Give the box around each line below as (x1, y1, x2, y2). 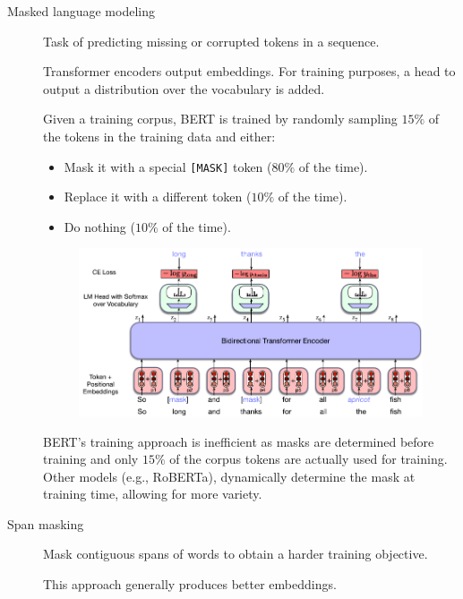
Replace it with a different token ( (64, 187, 252, 206)
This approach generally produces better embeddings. (43, 575, 337, 594)
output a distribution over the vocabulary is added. (43, 79, 325, 98)
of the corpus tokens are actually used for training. (169, 449, 448, 468)
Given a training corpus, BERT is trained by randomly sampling (43, 109, 398, 128)
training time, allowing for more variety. (43, 484, 262, 503)
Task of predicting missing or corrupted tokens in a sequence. (43, 31, 380, 50)
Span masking (7, 514, 84, 533)
